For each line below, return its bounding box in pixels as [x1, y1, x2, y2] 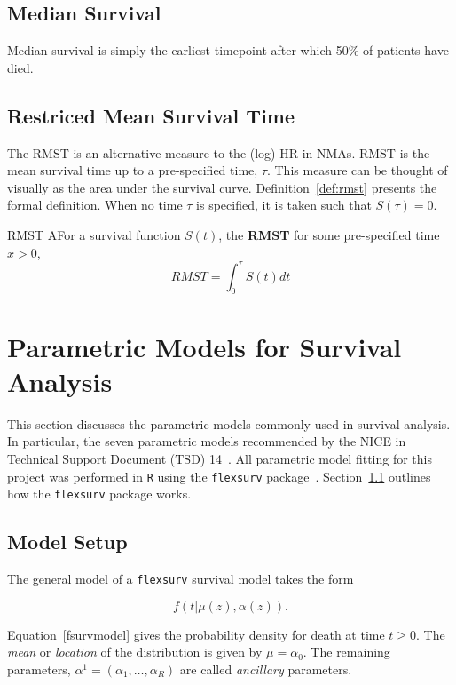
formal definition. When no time [7, 195, 183, 214]
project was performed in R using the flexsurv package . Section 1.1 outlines [7, 466, 431, 485]
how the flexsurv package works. [7, 484, 192, 503]
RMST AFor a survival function [7, 225, 181, 243]
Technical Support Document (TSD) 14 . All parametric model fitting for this [7, 449, 433, 467]
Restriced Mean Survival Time [7, 101, 295, 129]
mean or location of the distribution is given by [7, 642, 263, 661]
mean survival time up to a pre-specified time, [7, 161, 258, 179]
